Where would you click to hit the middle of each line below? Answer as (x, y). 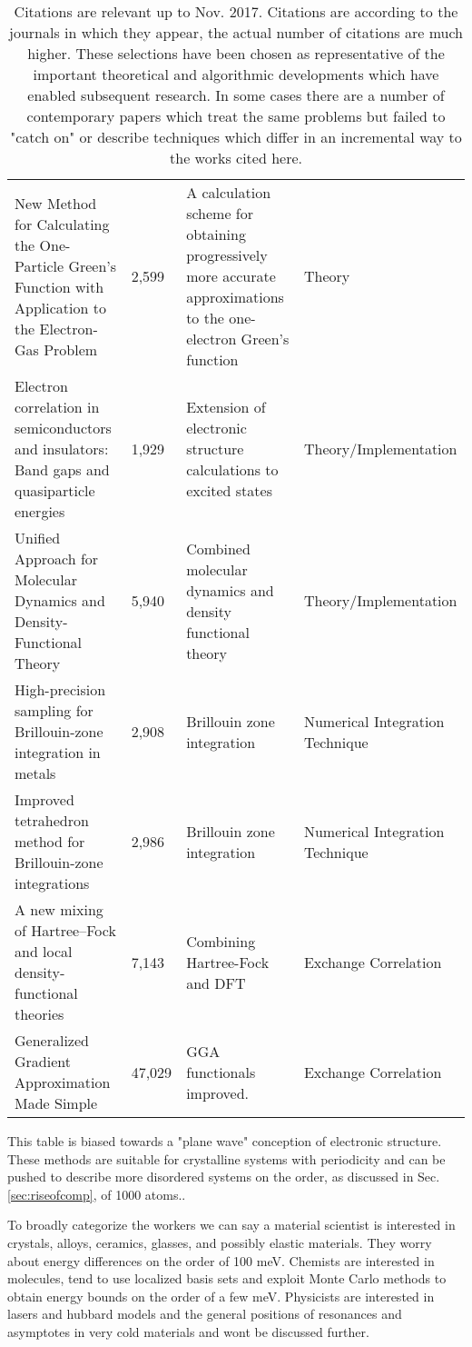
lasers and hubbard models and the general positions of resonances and (205, 1314)
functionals (221, 1072)
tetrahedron (52, 820)
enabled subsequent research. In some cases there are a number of (236, 95)
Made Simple (56, 1103)
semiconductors (63, 428)
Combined (218, 548)
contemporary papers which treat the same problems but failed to (236, 116)
